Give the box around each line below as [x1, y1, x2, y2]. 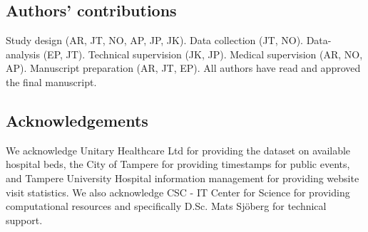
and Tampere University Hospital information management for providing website [6, 170, 359, 185]
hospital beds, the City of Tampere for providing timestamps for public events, [6, 157, 350, 172]
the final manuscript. [6, 74, 97, 89]
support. [6, 212, 43, 227]
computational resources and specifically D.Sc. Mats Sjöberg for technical [6, 199, 327, 213]
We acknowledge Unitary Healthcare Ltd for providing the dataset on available [6, 142, 351, 157]
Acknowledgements [6, 109, 148, 131]
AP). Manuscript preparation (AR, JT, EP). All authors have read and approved [6, 60, 361, 75]
